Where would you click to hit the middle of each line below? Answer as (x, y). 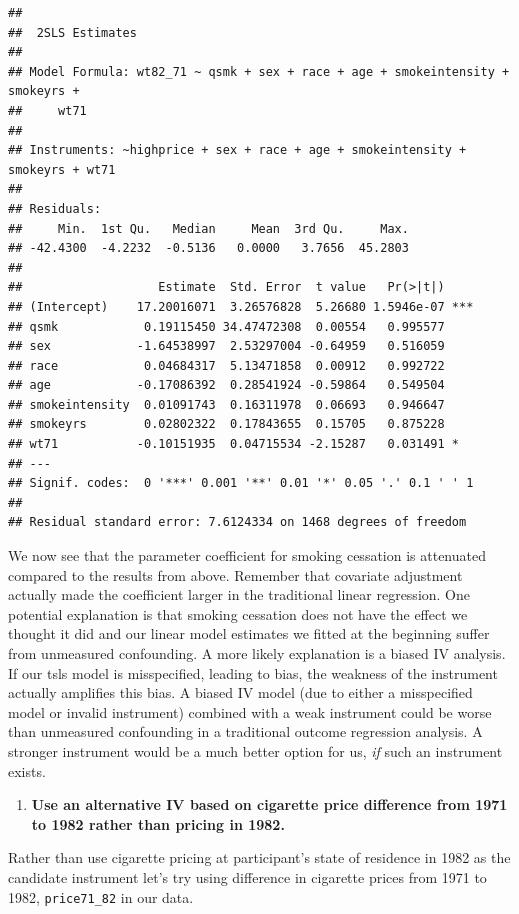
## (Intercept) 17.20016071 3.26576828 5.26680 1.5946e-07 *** (241, 306)
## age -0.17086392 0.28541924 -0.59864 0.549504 (226, 385)
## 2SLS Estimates (72, 32)
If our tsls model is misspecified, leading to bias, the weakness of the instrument (253, 672)
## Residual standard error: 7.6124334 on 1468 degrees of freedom (237, 522)
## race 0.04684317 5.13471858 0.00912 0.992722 (226, 365)
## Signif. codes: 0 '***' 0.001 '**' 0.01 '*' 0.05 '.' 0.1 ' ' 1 (241, 483)
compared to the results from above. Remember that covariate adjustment (235, 574)
